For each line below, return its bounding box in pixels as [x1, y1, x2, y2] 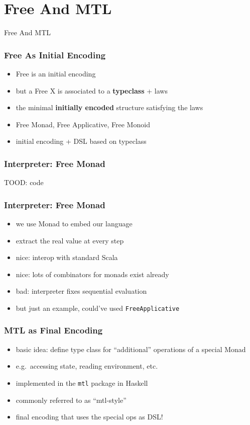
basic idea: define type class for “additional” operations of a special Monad [16, 344, 246, 354]
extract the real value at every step [16, 235, 124, 245]
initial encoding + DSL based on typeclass [16, 136, 147, 146]
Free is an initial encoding [16, 68, 96, 78]
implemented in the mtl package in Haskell [16, 377, 148, 388]
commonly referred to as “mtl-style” [16, 394, 127, 405]
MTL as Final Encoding [4, 324, 103, 336]
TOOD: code [4, 177, 44, 188]
